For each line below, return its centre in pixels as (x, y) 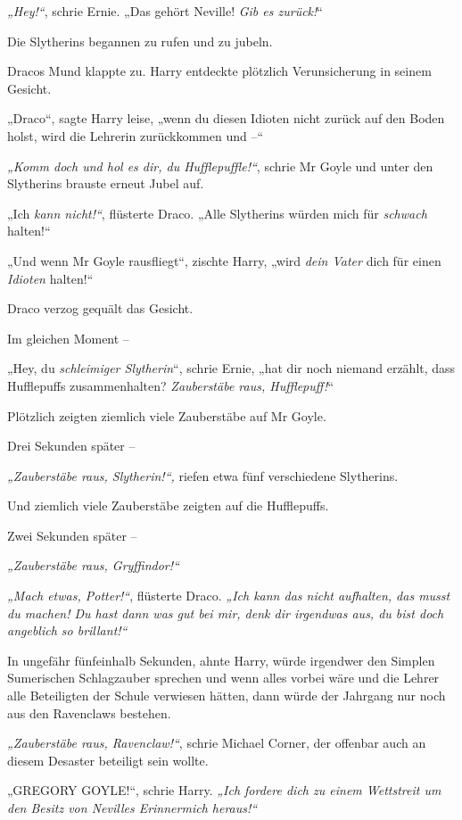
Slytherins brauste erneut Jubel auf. (106, 183)
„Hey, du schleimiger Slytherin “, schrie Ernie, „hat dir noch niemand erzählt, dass (231, 368)
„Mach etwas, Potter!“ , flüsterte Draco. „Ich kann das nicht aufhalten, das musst (229, 596)
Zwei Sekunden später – (72, 535)
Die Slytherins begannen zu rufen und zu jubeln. (140, 41)
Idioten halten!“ (50, 278)
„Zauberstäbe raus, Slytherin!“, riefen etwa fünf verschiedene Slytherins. (203, 475)
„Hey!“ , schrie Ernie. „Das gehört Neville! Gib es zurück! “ (165, 11)
